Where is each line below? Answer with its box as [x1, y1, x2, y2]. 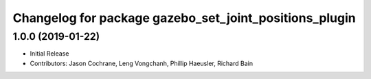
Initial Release [30, 49, 69, 58]
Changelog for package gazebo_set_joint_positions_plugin [12, 10, 357, 25]
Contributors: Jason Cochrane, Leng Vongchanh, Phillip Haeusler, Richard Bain [30, 59, 254, 67]
